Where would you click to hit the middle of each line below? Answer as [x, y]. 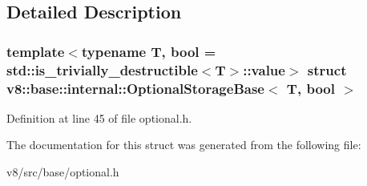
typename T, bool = [149, 51]
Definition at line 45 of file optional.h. [99, 117]
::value [264, 69]
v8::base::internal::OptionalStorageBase [135, 88]
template [36, 51]
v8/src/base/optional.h [63, 172]
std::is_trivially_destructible [102, 69]
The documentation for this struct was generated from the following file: [184, 145]
